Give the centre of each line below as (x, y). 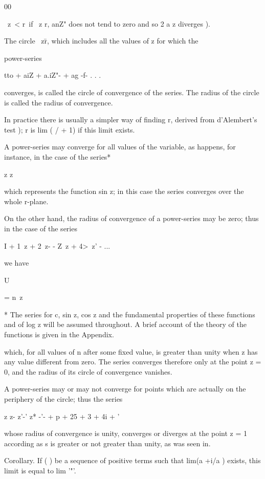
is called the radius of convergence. (59, 102)
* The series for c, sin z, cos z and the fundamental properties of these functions (130, 314)
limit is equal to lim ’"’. (40, 470)
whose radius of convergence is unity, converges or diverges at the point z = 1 (126, 433)
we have (17, 263)
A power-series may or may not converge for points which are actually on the (125, 389)
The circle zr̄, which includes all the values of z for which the (101, 41)
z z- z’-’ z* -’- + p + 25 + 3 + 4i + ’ (62, 416)
